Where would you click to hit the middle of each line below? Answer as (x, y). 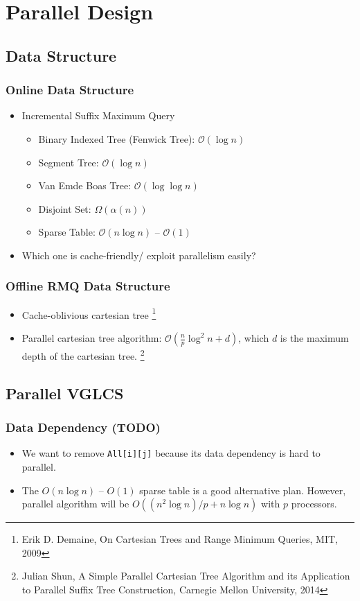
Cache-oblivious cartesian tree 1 (89, 313)
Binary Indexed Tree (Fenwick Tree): (117, 138)
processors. (314, 504)
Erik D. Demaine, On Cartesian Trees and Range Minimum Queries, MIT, (180, 539)
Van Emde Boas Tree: (85, 185)
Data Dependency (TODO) (83, 427)
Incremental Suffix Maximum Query (98, 115)
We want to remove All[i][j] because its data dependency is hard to (171, 453)
